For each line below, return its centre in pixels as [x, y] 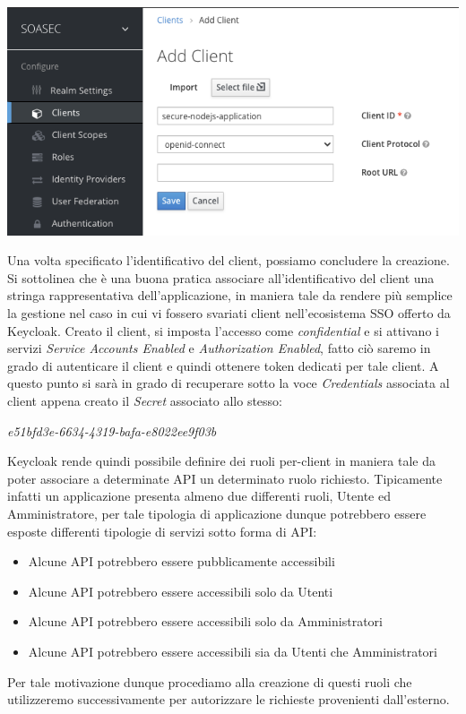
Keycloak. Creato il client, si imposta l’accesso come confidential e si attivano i [223, 330]
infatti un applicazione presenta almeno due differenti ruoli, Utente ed [199, 496]
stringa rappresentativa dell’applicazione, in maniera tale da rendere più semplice [230, 295]
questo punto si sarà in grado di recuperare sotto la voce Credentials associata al [229, 383]
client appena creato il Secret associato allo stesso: [145, 401]
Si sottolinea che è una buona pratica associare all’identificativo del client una [221, 277]
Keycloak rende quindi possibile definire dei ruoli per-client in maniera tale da [221, 461]
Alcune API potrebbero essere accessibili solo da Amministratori [205, 621]
